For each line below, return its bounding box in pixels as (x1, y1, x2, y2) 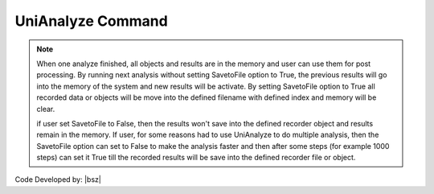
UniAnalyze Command (14, 12, 168, 30)
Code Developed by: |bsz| (14, 175, 102, 184)
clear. (36, 104, 55, 114)
